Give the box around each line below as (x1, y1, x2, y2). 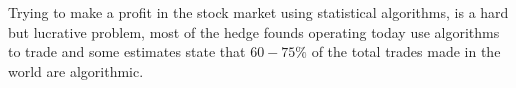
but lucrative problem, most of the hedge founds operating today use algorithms (8, 21, 500, 42)
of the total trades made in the (311, 41, 501, 62)
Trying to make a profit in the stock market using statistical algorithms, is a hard (8, 2, 509, 22)
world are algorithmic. (8, 60, 144, 81)
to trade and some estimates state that (8, 41, 246, 62)
